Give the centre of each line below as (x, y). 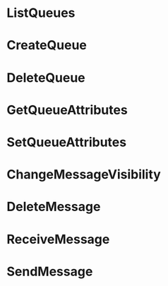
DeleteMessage (54, 207)
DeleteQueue (46, 77)
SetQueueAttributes (67, 142)
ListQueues (41, 13)
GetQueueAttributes (67, 110)
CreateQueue (47, 46)
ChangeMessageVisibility (84, 175)
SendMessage (50, 272)
